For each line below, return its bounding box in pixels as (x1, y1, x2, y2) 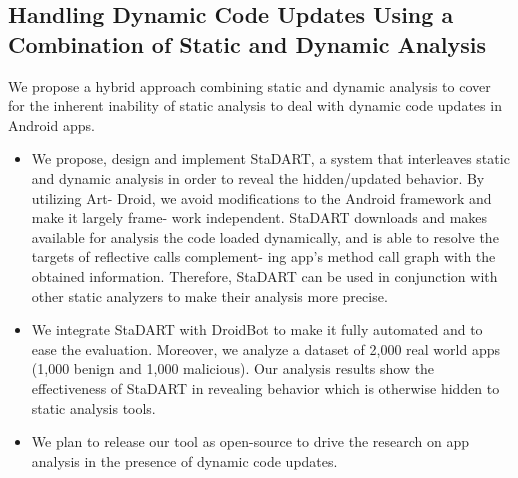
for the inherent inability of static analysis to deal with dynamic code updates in (8, 95, 502, 116)
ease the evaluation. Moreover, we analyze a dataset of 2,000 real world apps (31, 338, 500, 359)
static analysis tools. (31, 397, 156, 418)
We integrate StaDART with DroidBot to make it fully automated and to (31, 319, 483, 340)
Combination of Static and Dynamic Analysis (8, 28, 487, 59)
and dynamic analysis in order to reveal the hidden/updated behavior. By (31, 167, 485, 188)
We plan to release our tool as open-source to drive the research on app (31, 431, 470, 452)
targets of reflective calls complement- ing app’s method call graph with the (31, 246, 496, 267)
